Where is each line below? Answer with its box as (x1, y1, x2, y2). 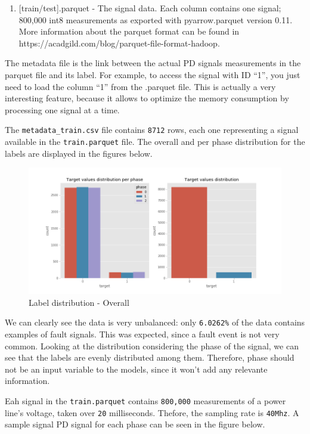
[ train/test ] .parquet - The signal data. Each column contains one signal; (18, 2, 281, 14)
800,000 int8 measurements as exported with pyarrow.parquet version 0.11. (18, 13, 293, 26)
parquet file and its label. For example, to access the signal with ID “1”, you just (5, 68, 300, 80)
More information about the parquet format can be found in (18, 25, 240, 38)
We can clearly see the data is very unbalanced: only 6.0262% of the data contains (5, 316, 305, 328)
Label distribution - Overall (29, 296, 129, 308)
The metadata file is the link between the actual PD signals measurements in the (5, 57, 301, 69)
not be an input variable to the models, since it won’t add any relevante (5, 362, 268, 375)
